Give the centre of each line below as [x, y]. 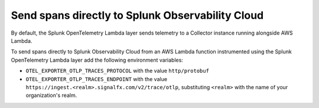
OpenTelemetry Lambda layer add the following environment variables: [97, 60]
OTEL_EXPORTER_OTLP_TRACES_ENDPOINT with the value [97, 79]
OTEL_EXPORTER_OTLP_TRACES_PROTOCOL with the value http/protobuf [118, 71]
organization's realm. [51, 95]
